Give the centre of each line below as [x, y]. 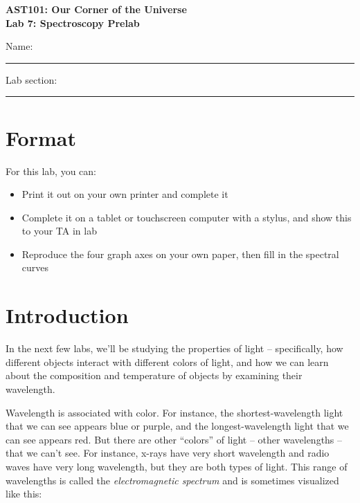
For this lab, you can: [51, 171]
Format [41, 137]
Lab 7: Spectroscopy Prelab [73, 22]
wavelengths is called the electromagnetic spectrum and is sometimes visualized [172, 480]
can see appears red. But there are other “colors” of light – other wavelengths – [174, 439]
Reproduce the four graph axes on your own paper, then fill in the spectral [180, 254]
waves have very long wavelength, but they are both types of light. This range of [177, 466]
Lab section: [31, 79]
